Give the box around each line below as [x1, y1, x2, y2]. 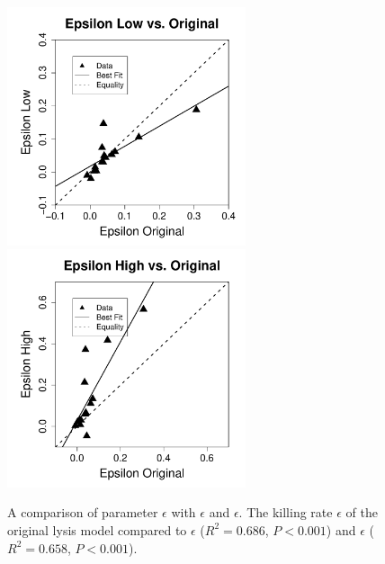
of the [345, 503, 378, 522]
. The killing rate [238, 503, 333, 522]
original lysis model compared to [7, 520, 187, 539]
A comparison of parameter [7, 503, 158, 522]
